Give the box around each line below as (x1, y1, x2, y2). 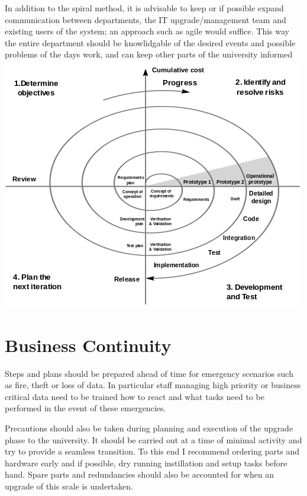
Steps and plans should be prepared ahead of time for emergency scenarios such (5, 367, 293, 379)
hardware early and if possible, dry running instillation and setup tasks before (5, 456, 287, 469)
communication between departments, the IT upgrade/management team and (5, 13, 286, 25)
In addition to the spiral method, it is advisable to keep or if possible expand (5, 2, 284, 14)
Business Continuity (5, 332, 172, 357)
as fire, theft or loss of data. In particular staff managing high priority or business (5, 379, 301, 391)
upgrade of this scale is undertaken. (5, 480, 133, 492)
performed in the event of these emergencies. (5, 402, 166, 414)
